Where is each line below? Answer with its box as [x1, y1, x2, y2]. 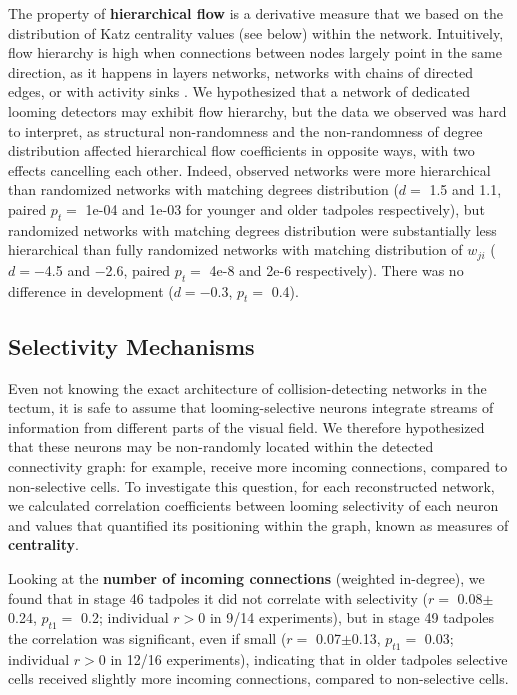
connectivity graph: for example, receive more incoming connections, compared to [8, 455, 508, 476]
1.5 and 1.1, [429, 179, 502, 200]
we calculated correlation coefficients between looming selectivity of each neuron [8, 495, 499, 516]
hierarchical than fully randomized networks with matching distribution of [8, 239, 463, 260]
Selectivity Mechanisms [8, 330, 255, 361]
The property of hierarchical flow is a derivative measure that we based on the [8, 3, 503, 23]
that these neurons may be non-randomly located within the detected [8, 436, 434, 457]
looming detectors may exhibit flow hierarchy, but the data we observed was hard [8, 100, 507, 121]
